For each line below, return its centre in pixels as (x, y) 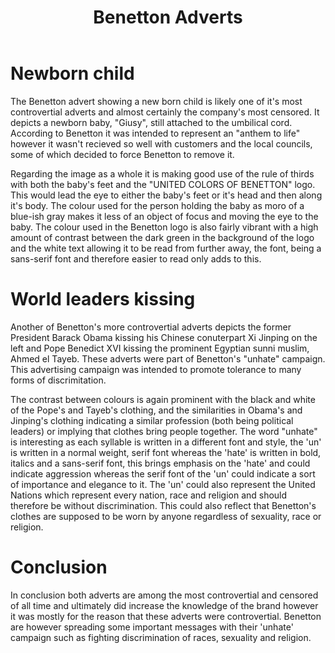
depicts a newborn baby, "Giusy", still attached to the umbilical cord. (151, 122)
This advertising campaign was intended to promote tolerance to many (156, 369)
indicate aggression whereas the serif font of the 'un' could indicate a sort (163, 473)
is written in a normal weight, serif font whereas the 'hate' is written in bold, (166, 452)
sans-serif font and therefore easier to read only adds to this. (136, 258)
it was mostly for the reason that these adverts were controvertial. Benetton (166, 616)
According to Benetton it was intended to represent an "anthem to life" (155, 133)
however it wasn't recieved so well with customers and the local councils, (161, 143)
